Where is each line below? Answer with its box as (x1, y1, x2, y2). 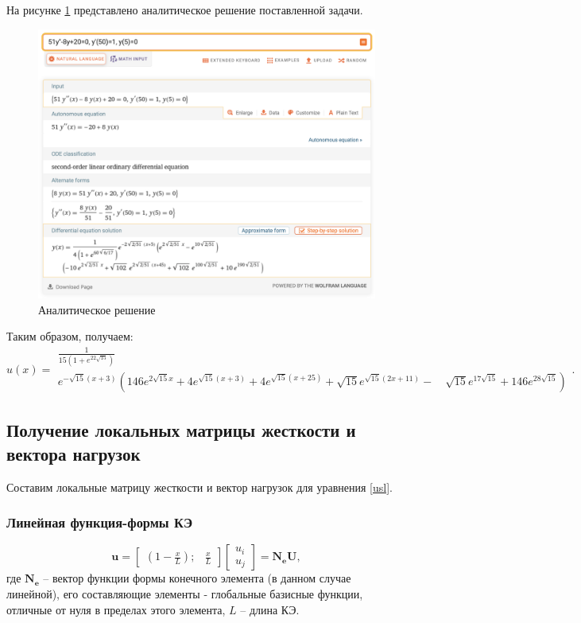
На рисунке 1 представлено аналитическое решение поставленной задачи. (6, 2, 363, 18)
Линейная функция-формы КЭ (6, 512, 193, 532)
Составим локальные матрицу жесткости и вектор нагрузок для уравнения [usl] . (6, 478, 393, 495)
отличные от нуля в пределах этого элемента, (6, 601, 226, 617)
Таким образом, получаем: (6, 328, 134, 345)
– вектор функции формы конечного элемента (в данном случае (43, 570, 351, 586)
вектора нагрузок (6, 441, 141, 465)
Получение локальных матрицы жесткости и (6, 418, 356, 442)
